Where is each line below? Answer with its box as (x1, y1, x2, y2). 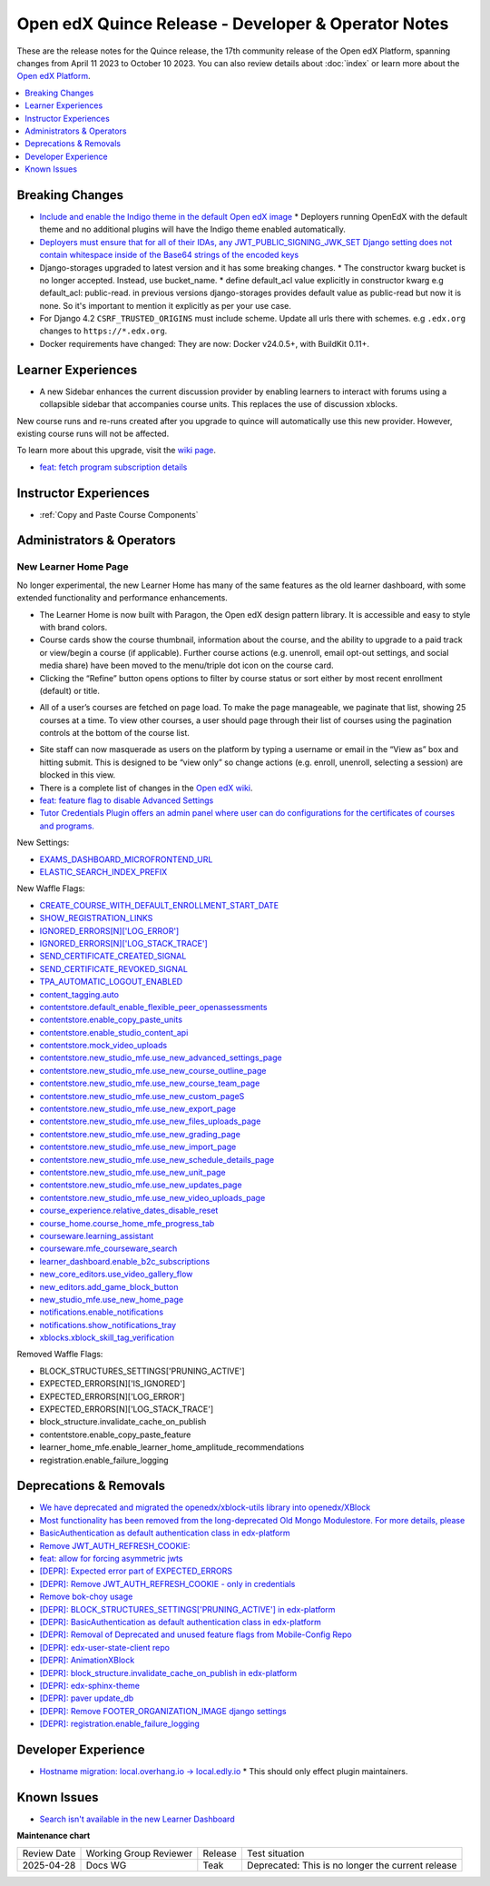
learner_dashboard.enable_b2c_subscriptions (39, 1256, 211, 1266)
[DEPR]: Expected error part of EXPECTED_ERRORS (39, 1565, 233, 1576)
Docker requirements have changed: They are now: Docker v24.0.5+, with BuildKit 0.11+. (39, 338, 369, 349)
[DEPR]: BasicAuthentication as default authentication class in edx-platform (39, 1617, 321, 1627)
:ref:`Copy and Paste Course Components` (39, 509, 199, 520)
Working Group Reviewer (85, 1847, 193, 1860)
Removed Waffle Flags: (16, 1349, 103, 1360)
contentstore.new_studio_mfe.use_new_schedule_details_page (39, 1154, 275, 1165)
